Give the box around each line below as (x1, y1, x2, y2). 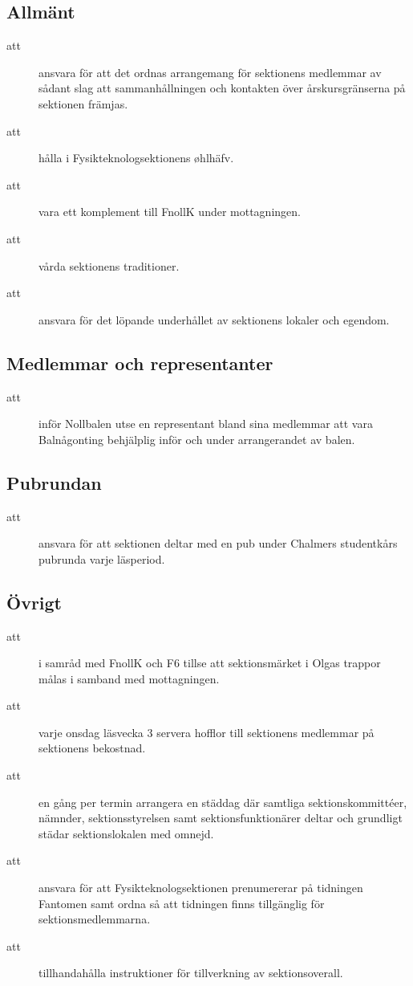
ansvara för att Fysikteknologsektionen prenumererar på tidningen (38, 879, 363, 896)
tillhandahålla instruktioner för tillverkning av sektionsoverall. (38, 964, 343, 981)
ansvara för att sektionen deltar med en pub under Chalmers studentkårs (38, 535, 398, 552)
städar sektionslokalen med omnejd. (38, 825, 214, 841)
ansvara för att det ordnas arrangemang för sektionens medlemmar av (38, 63, 382, 80)
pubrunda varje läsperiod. (38, 550, 165, 567)
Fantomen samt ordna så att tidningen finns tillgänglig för (38, 894, 325, 911)
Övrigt (6, 589, 63, 614)
